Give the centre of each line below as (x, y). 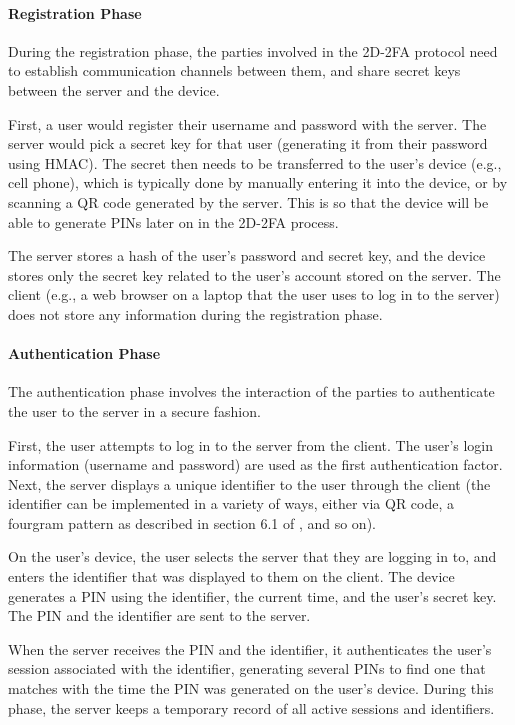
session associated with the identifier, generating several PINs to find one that (247, 668)
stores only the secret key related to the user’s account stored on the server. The (254, 274)
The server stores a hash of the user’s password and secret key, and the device (247, 255)
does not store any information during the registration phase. (195, 313)
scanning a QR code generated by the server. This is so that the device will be (248, 201)
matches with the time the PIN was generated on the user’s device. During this (251, 688)
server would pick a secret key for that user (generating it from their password (248, 143)
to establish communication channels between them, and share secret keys (234, 70)
